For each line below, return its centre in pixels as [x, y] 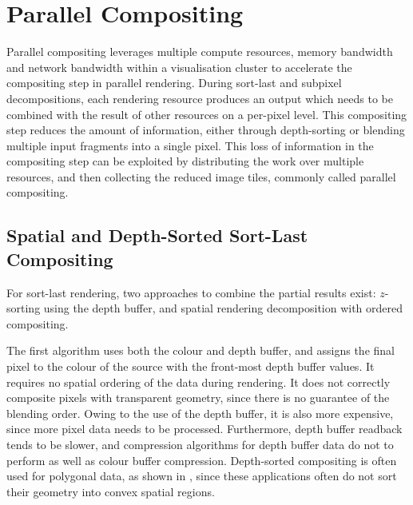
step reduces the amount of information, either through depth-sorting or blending [206, 130]
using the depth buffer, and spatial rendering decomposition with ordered [223, 308]
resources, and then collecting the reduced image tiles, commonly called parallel [201, 176]
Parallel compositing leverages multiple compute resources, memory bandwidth [200, 52]
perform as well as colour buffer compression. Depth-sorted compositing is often [202, 460]
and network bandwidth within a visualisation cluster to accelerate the [179, 67]
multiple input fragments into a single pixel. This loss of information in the [190, 145]
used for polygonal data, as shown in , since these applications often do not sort [202, 476]
